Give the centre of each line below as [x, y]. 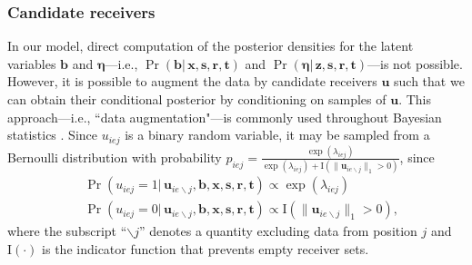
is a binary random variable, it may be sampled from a [277, 135]
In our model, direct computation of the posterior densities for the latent [211, 46]
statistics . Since [53, 135]
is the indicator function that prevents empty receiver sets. [206, 248]
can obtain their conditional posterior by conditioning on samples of [197, 99]
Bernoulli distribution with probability [115, 157]
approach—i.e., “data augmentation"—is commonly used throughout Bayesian [225, 117]
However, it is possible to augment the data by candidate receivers [192, 81]
